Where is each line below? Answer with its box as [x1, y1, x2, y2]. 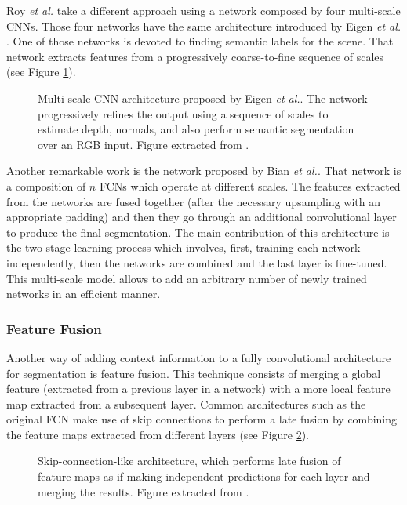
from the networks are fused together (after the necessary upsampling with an [6, 193, 380, 209]
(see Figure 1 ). [6, 64, 76, 80]
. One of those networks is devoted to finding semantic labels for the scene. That [6, 33, 394, 49]
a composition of [6, 177, 86, 194]
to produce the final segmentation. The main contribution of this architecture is [6, 223, 390, 240]
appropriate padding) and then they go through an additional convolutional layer [6, 209, 397, 225]
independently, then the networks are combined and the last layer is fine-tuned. [6, 254, 387, 271]
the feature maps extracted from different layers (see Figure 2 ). [6, 426, 310, 442]
